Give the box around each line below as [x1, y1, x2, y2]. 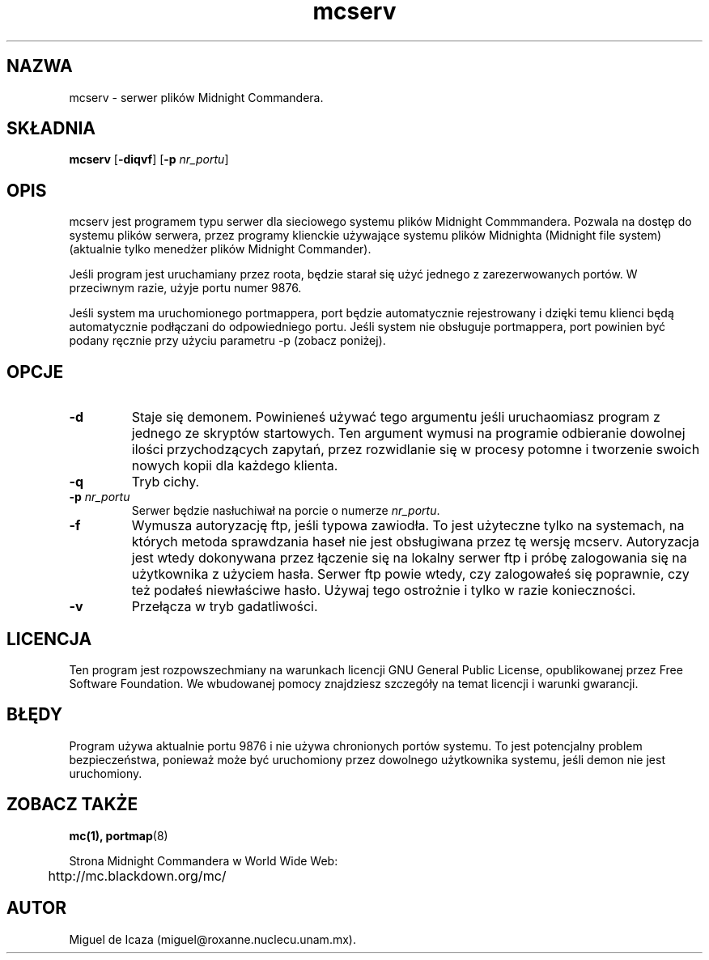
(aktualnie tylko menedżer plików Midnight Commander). [69, 242, 371, 257]
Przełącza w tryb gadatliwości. [131, 598, 318, 615]
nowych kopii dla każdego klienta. [131, 457, 338, 474]
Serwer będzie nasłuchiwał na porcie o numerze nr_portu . [131, 503, 440, 518]
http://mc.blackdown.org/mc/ [48, 867, 227, 884]
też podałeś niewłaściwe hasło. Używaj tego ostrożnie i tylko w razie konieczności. [131, 582, 636, 599]
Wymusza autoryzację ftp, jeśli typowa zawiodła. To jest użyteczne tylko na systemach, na [131, 517, 685, 534]
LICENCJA [6, 628, 92, 649]
